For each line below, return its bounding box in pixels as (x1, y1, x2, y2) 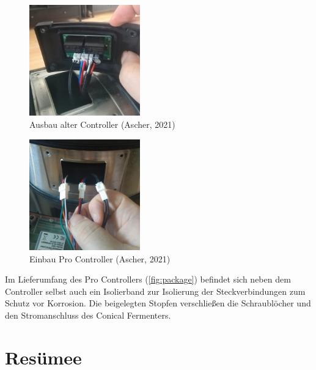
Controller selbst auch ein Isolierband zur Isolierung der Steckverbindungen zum (5, 284, 306, 297)
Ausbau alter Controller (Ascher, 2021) (29, 118, 175, 130)
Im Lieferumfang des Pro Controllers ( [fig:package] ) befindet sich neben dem (5, 273, 291, 286)
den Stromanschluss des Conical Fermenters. (5, 308, 171, 321)
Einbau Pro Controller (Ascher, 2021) (29, 252, 171, 265)
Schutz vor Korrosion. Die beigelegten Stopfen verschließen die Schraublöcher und (5, 297, 311, 309)
